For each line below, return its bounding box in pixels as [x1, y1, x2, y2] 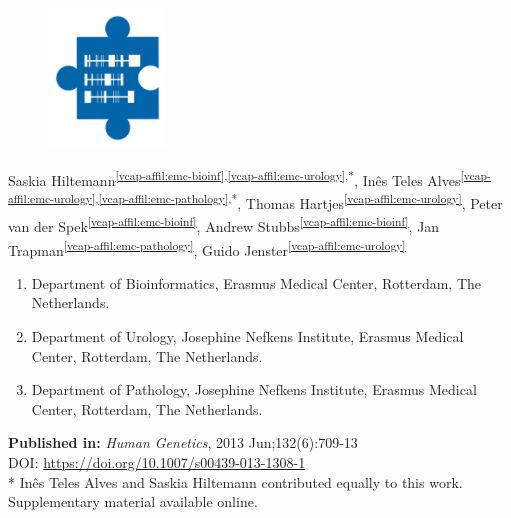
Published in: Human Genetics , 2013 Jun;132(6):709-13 [8, 432, 358, 453]
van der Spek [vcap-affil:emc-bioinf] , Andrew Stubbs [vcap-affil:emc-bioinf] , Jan [8, 213, 440, 236]
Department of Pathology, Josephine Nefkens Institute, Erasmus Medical [31, 379, 477, 400]
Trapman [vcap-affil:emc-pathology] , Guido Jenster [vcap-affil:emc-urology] [8, 236, 406, 260]
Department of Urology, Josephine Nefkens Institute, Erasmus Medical [31, 325, 464, 346]
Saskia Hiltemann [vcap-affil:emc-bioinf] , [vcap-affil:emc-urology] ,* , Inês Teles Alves [8, 166, 461, 190]
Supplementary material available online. [8, 491, 258, 512]
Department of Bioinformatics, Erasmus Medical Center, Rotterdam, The [31, 272, 481, 293]
